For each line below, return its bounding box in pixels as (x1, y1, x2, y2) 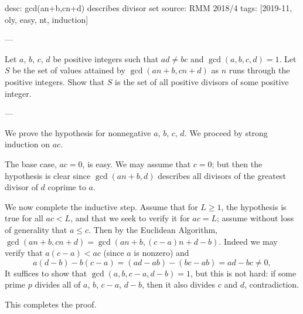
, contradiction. (244, 278, 299, 291)
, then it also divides (142, 278, 216, 291)
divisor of (5, 181, 38, 193)
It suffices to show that (5, 266, 87, 279)
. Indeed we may (219, 235, 278, 247)
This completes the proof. (5, 298, 97, 310)
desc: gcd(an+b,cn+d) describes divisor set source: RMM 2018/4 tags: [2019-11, (5, 2, 292, 13)
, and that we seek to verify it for (70, 212, 190, 224)
